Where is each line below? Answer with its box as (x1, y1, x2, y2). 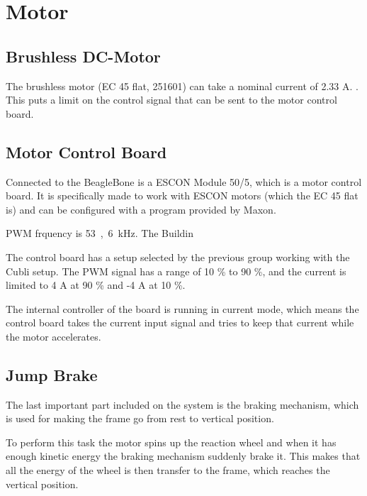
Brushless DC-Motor (6, 45, 161, 67)
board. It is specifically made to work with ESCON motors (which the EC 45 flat (6, 188, 358, 203)
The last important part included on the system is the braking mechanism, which (6, 397, 359, 412)
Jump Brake (6, 363, 98, 385)
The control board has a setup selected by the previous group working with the (6, 249, 350, 264)
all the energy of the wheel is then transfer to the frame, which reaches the (6, 463, 330, 478)
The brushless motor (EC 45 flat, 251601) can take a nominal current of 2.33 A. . (6, 78, 358, 93)
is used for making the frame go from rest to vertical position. (6, 411, 274, 426)
